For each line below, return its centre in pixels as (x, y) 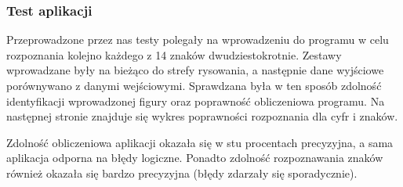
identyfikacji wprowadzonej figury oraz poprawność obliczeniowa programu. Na (196, 101)
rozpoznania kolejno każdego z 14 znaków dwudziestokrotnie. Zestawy (174, 54)
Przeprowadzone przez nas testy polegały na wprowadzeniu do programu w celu (198, 40)
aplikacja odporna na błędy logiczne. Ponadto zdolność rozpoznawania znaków (195, 158)
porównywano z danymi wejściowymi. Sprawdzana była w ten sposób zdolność (194, 85)
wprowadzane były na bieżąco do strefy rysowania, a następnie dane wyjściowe (195, 70)
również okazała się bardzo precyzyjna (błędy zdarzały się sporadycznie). (182, 173)
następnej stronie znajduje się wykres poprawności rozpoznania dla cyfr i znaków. (202, 116)
